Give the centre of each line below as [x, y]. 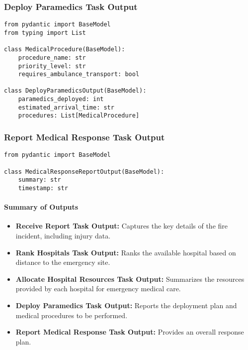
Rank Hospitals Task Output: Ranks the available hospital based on [126, 252]
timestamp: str [43, 188]
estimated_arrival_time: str [66, 107]
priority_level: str [52, 66]
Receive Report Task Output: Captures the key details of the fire [122, 226]
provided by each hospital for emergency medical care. [98, 289]
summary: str [40, 180]
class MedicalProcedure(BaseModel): [65, 50]
